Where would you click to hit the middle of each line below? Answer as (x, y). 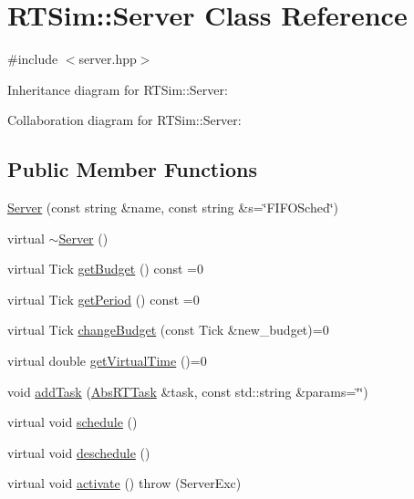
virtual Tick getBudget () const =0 (105, 269)
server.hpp (108, 59)
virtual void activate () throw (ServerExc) (124, 483)
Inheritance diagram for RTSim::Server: (118, 89)
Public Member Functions (132, 169)
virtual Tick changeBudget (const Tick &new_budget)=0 (168, 330)
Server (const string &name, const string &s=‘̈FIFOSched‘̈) (173, 208)
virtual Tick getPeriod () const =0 (103, 299)
